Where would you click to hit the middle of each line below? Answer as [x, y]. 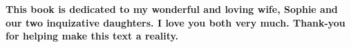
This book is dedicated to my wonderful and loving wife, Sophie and [172, 9]
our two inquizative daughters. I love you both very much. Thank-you [175, 22]
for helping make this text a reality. [92, 36]
